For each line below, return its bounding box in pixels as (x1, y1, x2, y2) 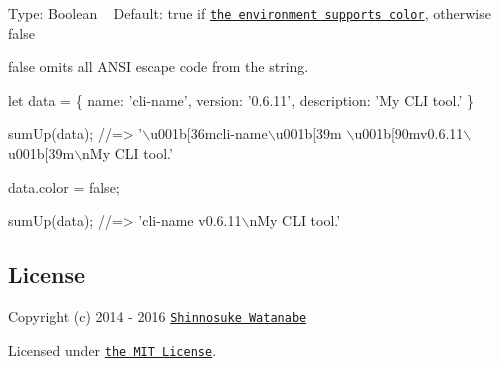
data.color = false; (8, 176, 120, 197)
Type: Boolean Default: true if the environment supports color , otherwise (8, 3, 491, 23)
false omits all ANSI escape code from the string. (8, 56, 309, 77)
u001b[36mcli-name (150, 123, 268, 144)
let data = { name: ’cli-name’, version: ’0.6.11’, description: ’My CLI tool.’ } (8, 89, 474, 110)
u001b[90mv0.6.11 (354, 123, 464, 144)
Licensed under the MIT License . (8, 339, 217, 360)
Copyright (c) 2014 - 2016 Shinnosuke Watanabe (8, 306, 307, 327)
